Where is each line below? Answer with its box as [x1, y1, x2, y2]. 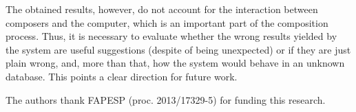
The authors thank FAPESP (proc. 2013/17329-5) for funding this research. [6, 92, 326, 107]
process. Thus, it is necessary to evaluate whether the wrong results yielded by [6, 29, 337, 43]
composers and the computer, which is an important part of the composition [6, 15, 328, 30]
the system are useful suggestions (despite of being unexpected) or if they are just [6, 42, 351, 56]
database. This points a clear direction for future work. [6, 69, 238, 83]
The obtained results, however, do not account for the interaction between [6, 2, 318, 16]
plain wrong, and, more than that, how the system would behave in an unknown [6, 56, 345, 70]
